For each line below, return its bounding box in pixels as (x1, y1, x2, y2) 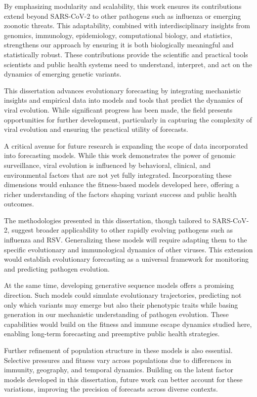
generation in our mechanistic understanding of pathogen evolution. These (4, 309, 229, 319)
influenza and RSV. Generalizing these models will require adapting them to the (4, 235, 247, 245)
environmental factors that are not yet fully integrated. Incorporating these (4, 169, 232, 180)
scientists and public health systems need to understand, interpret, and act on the (4, 59, 252, 69)
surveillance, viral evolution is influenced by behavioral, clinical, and (4, 159, 211, 170)
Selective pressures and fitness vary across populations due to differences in (4, 355, 231, 365)
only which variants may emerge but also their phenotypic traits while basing (4, 299, 238, 310)
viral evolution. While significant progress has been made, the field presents (4, 104, 233, 115)
